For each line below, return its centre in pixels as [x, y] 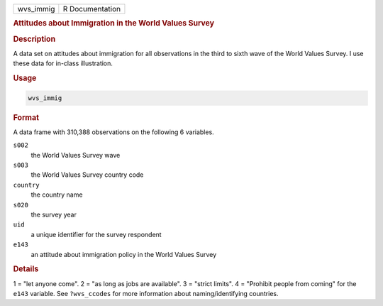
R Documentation [91, 9]
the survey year [54, 214]
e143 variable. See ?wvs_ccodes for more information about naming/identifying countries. [146, 293]
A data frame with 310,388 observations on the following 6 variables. [113, 132]
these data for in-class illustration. [63, 63]
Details [26, 269]
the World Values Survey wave [76, 155]
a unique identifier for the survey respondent [96, 234]
